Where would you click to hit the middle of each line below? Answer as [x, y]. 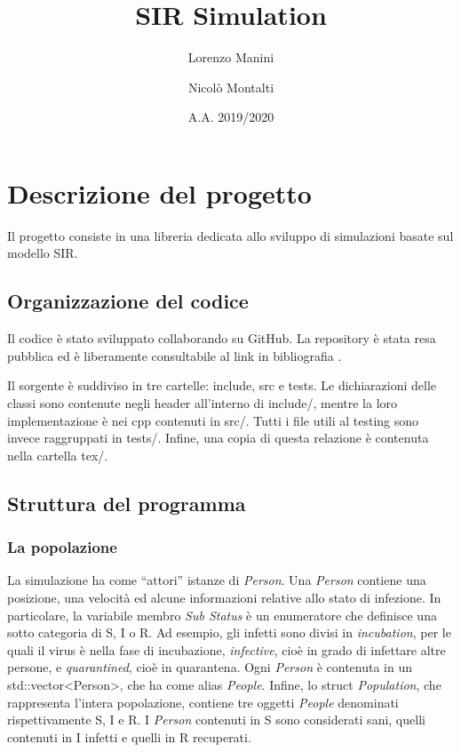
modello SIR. [43, 253]
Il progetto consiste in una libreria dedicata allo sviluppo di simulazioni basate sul [230, 235]
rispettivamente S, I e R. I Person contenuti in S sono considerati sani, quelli [216, 720]
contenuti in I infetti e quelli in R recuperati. [129, 736]
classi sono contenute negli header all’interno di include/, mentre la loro [203, 403]
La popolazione [62, 547]
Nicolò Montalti [231, 87]
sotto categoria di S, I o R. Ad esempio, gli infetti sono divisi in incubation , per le [229, 632]
